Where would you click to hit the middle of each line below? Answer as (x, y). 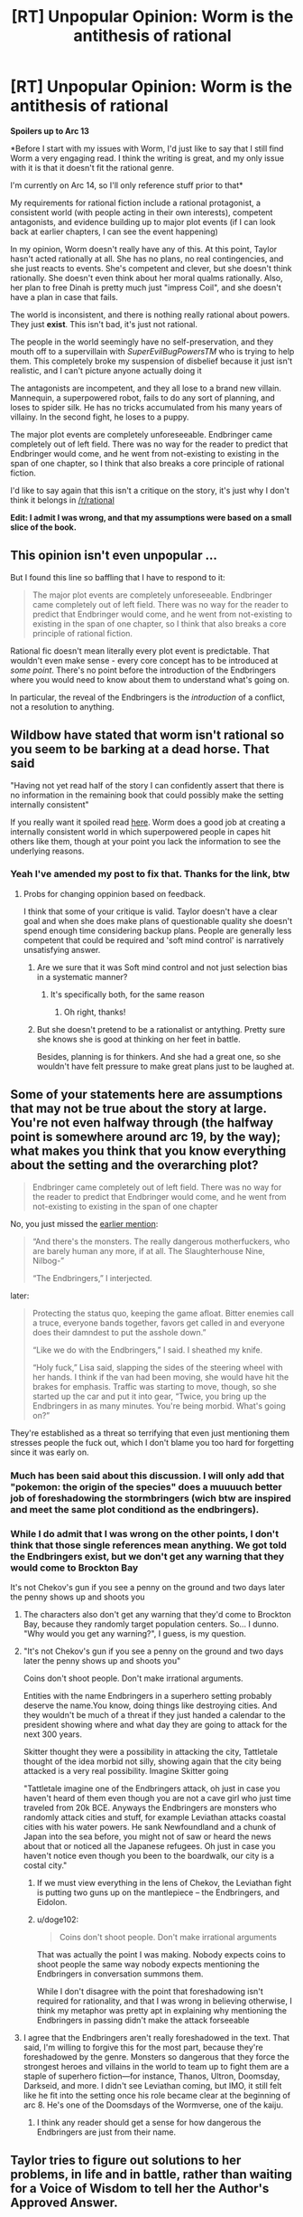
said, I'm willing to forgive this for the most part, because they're (143, 2047)
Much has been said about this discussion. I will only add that (147, 1476)
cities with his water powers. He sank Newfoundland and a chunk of (150, 1826)
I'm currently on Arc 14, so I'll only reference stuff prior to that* (127, 185)
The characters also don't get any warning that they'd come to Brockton (157, 1614)
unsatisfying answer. (62, 949)
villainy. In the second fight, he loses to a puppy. (100, 417)
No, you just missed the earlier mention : (84, 1223)
